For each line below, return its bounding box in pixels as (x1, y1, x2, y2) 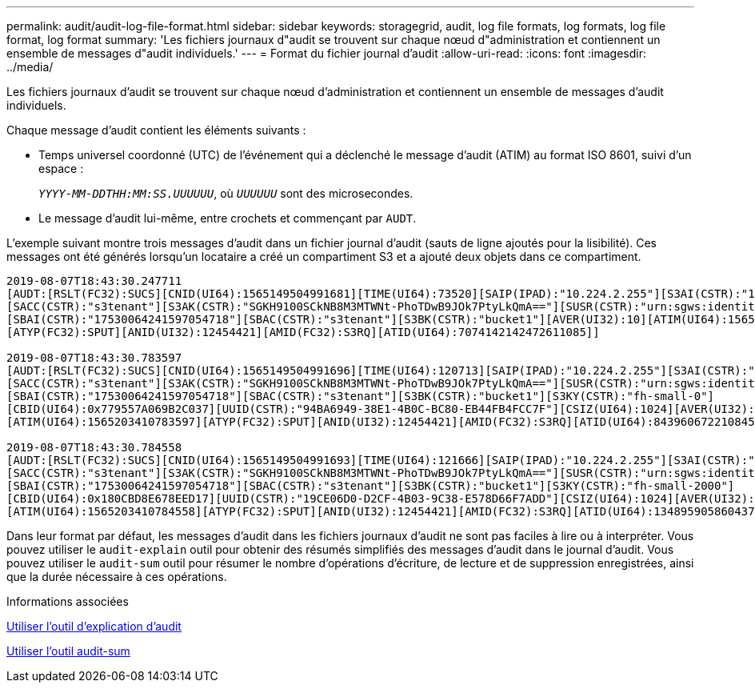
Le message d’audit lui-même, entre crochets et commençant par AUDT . (38, 211, 417, 225)
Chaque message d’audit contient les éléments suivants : (6, 123, 306, 137)
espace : (38, 162, 84, 175)
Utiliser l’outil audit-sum (6, 644, 130, 658)
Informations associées (6, 595, 129, 608)
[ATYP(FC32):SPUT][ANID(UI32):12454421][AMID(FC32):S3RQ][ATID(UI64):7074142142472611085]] (6, 326, 600, 338)
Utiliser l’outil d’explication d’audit (6, 619, 182, 633)
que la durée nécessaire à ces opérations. (6, 570, 227, 583)
